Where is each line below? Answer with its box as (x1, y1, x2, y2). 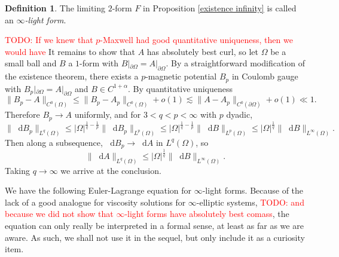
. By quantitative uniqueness (128, 82, 233, 94)
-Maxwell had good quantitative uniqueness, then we (100, 33, 293, 46)
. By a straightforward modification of (166, 57, 306, 69)
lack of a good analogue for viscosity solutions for (5, 195, 186, 208)
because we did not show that (5, 207, 114, 220)
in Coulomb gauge (231, 70, 298, 82)
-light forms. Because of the (202, 184, 304, 197)
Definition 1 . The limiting (5, 2, 106, 14)
